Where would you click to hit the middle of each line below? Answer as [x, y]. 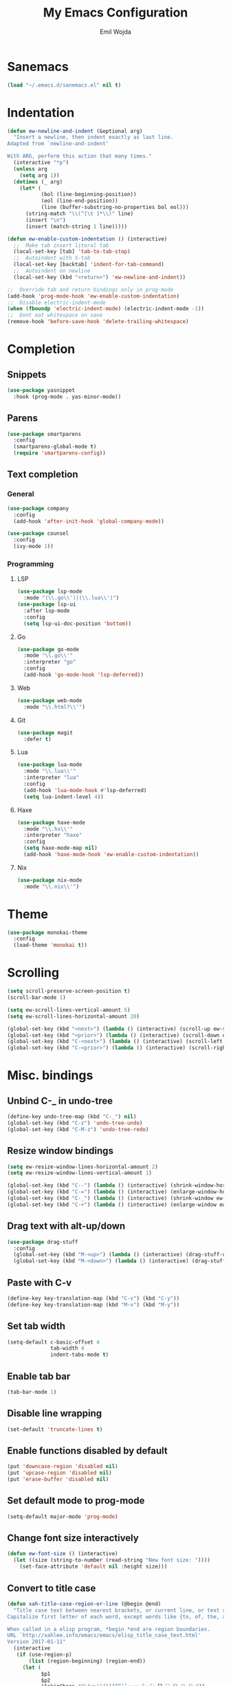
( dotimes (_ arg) [38, 182]
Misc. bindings [50, 1076]
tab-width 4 [67, 1348]
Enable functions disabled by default [88, 1450]
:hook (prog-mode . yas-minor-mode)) [67, 397]
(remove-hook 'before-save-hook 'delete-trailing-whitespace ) [98, 322]
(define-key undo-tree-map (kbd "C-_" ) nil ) [72, 1117]
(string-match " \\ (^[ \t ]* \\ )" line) [79, 214]
